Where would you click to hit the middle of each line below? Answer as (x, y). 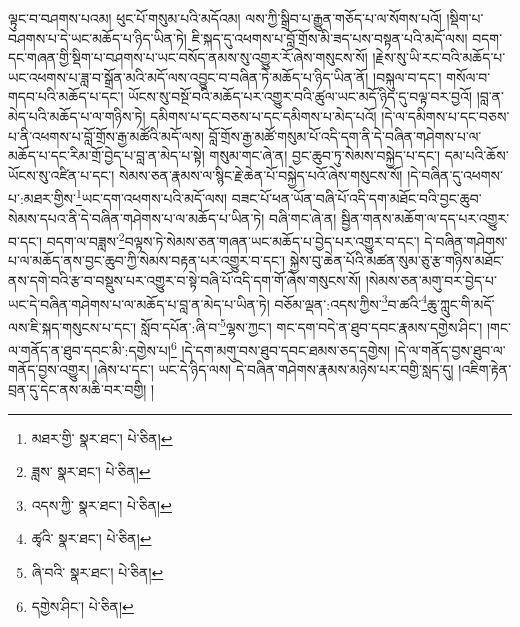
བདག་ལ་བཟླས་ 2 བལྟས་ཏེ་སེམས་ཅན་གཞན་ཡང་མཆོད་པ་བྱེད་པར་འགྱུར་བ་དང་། (233, 239)
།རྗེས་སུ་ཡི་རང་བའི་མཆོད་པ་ (439, 57)
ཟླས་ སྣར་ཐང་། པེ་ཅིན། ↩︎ (91, 471)
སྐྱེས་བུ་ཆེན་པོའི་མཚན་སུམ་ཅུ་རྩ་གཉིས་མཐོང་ (397, 260)
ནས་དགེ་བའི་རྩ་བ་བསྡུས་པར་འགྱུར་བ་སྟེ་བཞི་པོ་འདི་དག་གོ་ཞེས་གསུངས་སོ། (185, 280)
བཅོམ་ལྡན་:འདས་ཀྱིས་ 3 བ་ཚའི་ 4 (351, 302)
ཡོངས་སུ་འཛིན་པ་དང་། (61, 174)
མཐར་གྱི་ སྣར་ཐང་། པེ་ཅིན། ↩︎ (102, 437)
